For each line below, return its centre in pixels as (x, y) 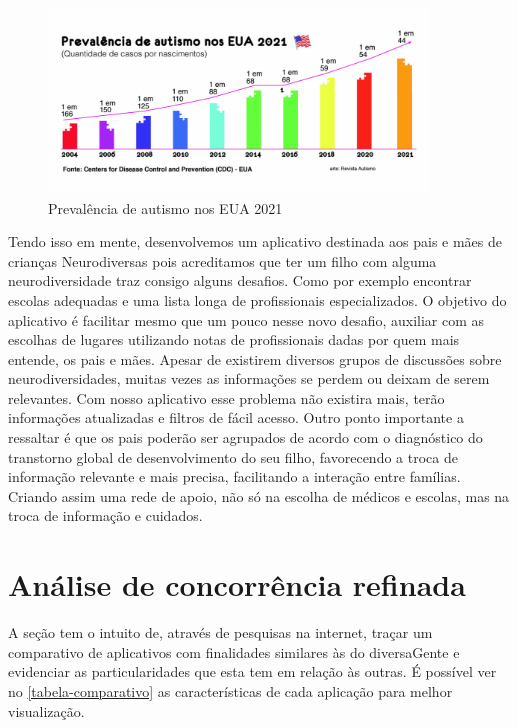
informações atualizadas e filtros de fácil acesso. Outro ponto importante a (236, 417)
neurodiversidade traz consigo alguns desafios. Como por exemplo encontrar (240, 280)
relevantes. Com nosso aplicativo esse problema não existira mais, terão (226, 397)
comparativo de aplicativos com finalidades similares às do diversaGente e (234, 651)
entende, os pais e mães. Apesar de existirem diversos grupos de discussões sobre (255, 358)
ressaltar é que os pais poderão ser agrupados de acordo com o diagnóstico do (245, 437)
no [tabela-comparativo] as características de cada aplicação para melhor (230, 690)
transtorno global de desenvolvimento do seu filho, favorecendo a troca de (233, 456)
